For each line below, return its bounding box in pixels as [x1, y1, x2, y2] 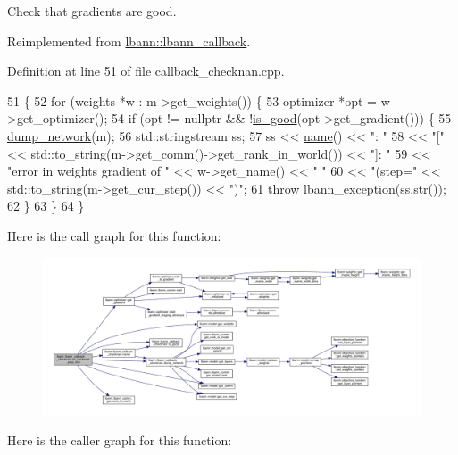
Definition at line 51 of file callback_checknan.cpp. [7, 62, 285, 80]
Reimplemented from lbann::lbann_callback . [7, 31, 251, 50]
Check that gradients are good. [7, 2, 177, 20]
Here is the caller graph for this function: [7, 431, 232, 450]
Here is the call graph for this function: [7, 226, 221, 244]
